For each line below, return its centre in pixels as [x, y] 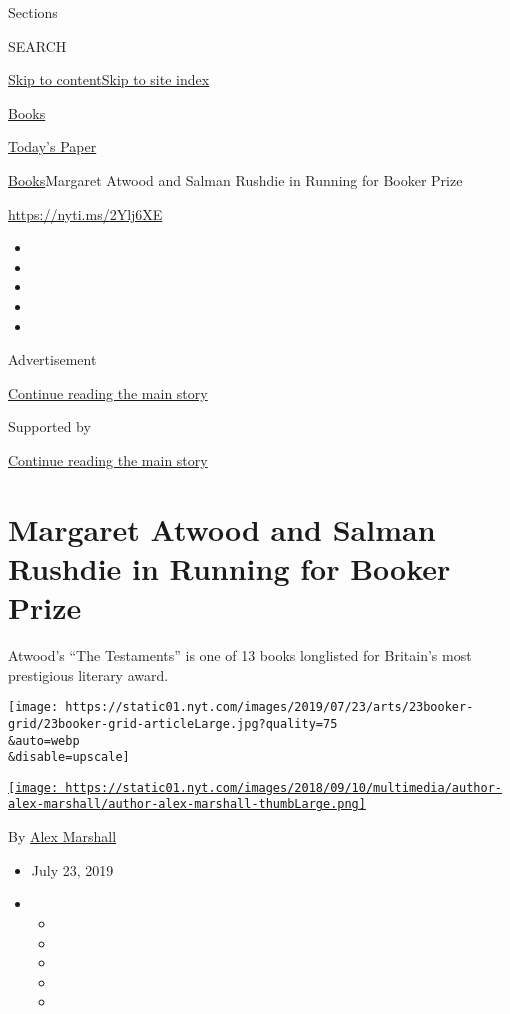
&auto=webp [44, 740]
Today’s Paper [52, 146]
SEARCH [37, 45]
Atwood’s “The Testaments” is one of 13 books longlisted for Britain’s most [240, 655]
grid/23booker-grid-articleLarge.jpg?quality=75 [173, 723]
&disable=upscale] [69, 757]
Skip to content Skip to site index [109, 79]
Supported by [49, 426]
